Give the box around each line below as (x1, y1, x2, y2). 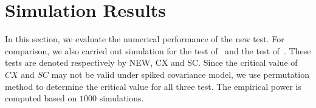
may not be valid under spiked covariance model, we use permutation (51, 68, 309, 80)
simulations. (99, 92, 144, 104)
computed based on (5, 92, 77, 104)
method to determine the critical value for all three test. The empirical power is (5, 80, 302, 92)
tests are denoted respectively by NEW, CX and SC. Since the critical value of (5, 56, 298, 69)
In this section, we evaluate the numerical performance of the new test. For (5, 33, 284, 45)
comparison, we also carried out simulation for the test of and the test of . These (5, 44, 311, 57)
